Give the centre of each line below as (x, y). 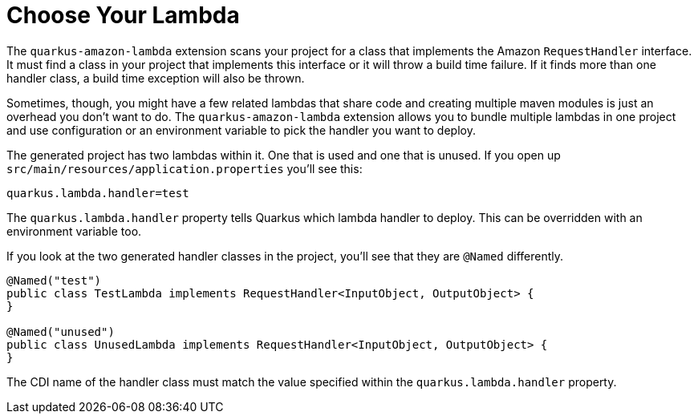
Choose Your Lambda (123, 15)
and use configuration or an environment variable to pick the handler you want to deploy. (241, 130)
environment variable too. (74, 231)
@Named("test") (54, 280)
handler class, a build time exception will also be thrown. (156, 78)
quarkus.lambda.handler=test (98, 193)
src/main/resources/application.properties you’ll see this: (185, 168)
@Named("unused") (61, 331)
